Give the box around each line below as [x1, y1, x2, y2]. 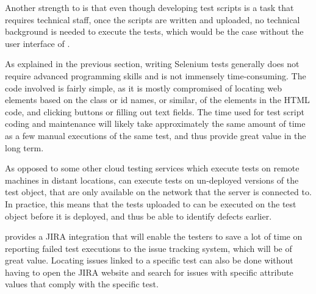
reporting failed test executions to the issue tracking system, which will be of [5, 242, 292, 254]
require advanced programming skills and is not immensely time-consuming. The [5, 69, 306, 82]
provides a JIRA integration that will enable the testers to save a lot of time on [5, 230, 303, 243]
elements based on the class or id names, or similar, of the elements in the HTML [5, 93, 310, 106]
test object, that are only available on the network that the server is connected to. [5, 185, 312, 198]
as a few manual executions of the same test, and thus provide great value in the [5, 129, 306, 142]
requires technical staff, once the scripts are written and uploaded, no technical [5, 13, 300, 26]
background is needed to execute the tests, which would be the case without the [5, 25, 304, 38]
